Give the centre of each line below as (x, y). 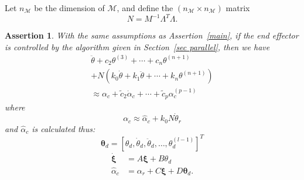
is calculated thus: (64, 128)
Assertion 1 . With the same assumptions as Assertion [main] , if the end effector (152, 35)
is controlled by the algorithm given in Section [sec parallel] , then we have (137, 46)
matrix (238, 8)
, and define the (145, 8)
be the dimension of (69, 8)
